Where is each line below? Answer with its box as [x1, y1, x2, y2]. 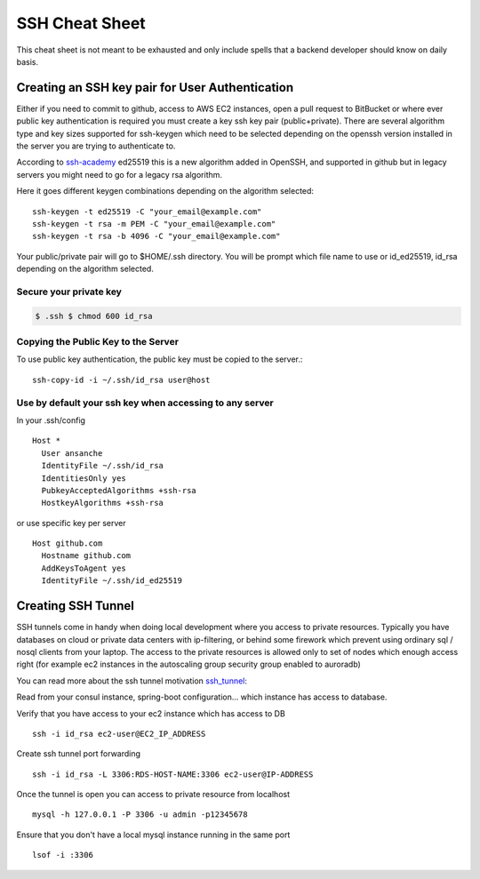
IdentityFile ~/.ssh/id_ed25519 [41, 576, 182, 586]
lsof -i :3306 [32, 850, 93, 860]
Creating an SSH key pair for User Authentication [16, 80, 293, 95]
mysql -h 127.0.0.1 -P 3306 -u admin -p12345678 [32, 810, 248, 819]
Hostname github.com [41, 551, 132, 561]
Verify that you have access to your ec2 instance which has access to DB [16, 707, 286, 719]
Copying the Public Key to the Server [16, 336, 180, 348]
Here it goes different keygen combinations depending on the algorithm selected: [16, 186, 315, 196]
